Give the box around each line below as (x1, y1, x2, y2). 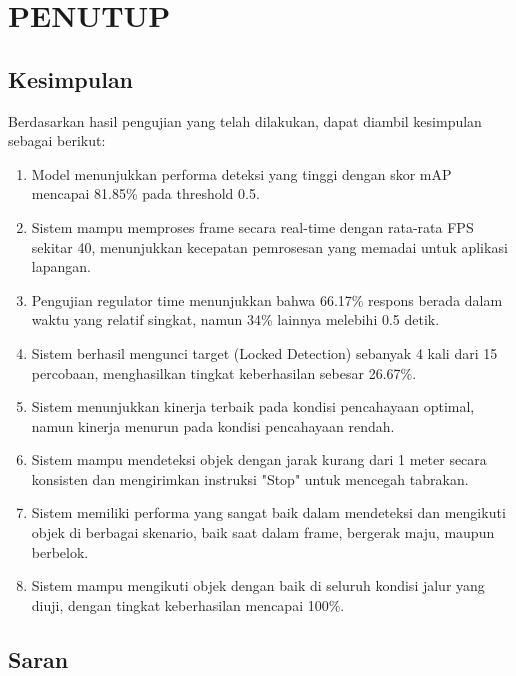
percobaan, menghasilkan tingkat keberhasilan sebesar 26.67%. (31, 362, 417, 383)
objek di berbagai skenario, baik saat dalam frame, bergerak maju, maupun (31, 522, 495, 543)
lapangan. (31, 256, 91, 277)
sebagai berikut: (8, 130, 106, 151)
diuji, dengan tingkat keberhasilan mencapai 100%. (31, 594, 345, 615)
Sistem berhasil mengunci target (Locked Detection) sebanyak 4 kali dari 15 (31, 342, 498, 363)
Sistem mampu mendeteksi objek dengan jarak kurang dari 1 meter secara (31, 449, 487, 470)
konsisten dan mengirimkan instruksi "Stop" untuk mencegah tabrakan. (31, 468, 469, 489)
